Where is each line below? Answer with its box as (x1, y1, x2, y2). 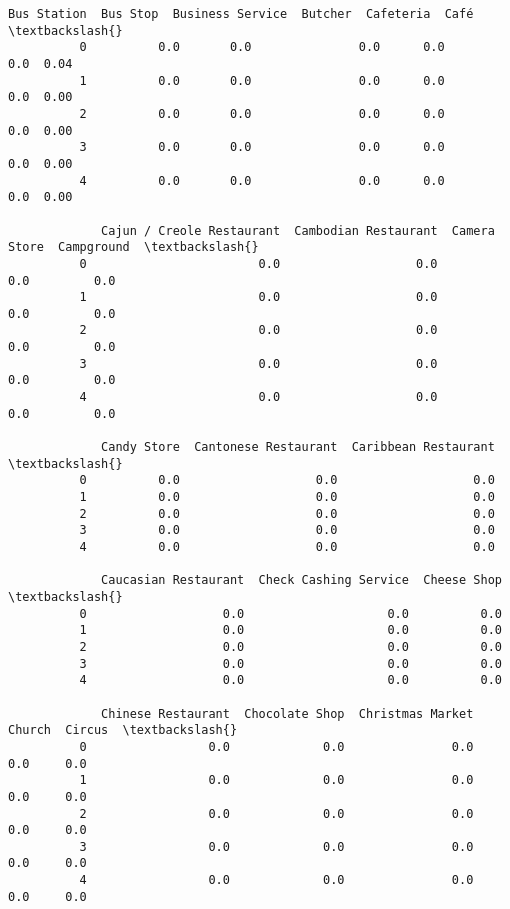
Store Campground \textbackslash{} (8, 240, 259, 255)
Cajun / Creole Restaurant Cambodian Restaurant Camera (101, 223, 495, 238)
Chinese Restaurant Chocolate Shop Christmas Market (101, 706, 474, 721)
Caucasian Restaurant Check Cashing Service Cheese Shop (101, 573, 502, 588)
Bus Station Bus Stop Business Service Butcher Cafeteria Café (8, 7, 474, 21)
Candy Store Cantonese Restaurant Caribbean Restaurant (101, 440, 495, 455)
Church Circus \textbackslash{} (8, 723, 238, 738)
